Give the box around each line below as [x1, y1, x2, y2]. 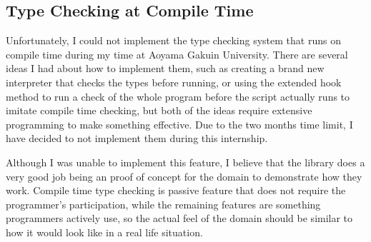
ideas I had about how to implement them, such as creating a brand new [6, 61, 325, 76]
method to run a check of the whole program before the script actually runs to [6, 89, 350, 104]
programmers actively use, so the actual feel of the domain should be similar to [6, 211, 353, 226]
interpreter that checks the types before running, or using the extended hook [6, 74, 342, 89]
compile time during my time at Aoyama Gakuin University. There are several [6, 46, 348, 61]
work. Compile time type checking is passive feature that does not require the [6, 183, 346, 198]
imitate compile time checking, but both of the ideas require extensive [6, 103, 312, 118]
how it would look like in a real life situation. [6, 224, 203, 239]
